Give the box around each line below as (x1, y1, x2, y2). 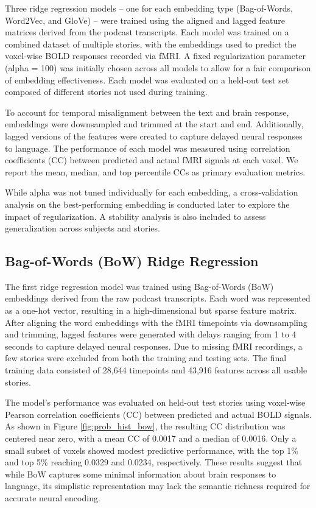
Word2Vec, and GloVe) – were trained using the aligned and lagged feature (5, 13, 286, 26)
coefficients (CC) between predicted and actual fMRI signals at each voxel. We (5, 153, 298, 166)
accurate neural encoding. (5, 491, 100, 504)
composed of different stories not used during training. (5, 85, 208, 98)
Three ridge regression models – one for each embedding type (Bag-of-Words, (5, 2, 293, 14)
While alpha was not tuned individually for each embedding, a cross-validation (5, 186, 298, 199)
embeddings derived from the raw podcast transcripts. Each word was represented (5, 292, 311, 305)
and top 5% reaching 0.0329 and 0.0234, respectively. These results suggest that (5, 456, 303, 468)
